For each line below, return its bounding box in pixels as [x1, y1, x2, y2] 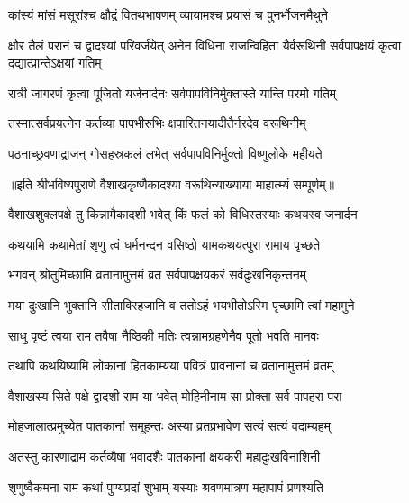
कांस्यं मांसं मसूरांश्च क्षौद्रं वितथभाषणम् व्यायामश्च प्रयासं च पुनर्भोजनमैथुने [8, 5, 328, 23]
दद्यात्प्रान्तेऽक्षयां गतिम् [8, 53, 102, 72]
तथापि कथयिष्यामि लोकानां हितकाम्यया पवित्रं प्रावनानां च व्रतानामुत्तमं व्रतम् [8, 356, 334, 375]
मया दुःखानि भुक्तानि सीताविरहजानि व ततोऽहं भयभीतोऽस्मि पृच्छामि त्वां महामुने [8, 295, 355, 314]
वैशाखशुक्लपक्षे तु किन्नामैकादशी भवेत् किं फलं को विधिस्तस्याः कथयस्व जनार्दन [8, 205, 358, 224]
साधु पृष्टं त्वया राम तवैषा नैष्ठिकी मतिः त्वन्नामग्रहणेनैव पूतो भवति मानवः [8, 325, 319, 344]
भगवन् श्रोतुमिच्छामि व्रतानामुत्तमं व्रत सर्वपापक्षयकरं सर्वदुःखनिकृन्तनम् [8, 265, 306, 284]
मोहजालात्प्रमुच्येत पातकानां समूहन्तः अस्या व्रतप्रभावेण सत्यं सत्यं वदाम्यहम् [8, 416, 331, 435]
